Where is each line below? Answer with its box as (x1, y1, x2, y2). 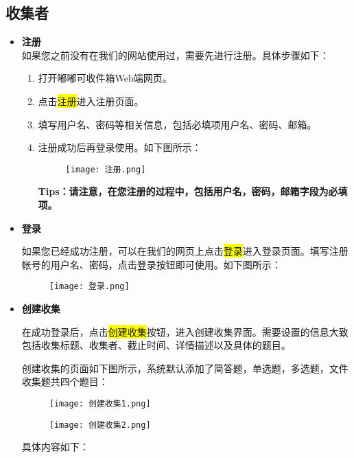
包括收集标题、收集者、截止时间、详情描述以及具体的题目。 (21, 338, 291, 352)
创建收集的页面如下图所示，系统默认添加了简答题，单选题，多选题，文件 (21, 360, 349, 375)
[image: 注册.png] (65, 164, 146, 174)
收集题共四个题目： (21, 374, 108, 389)
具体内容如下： (21, 439, 89, 454)
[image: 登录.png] (49, 282, 130, 292)
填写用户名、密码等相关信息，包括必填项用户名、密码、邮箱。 (38, 117, 317, 131)
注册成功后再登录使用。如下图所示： (38, 140, 202, 154)
